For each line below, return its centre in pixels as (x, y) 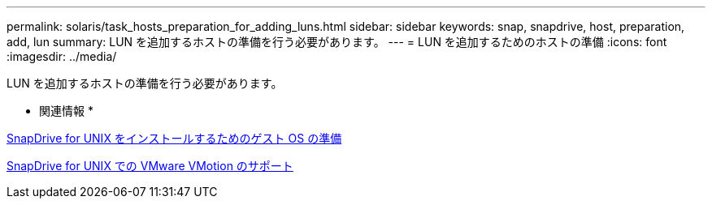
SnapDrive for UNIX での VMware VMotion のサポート (150, 166)
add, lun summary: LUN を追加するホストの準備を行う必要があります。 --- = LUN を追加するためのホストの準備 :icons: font (337, 42)
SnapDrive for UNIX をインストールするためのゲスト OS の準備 (174, 138)
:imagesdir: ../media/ (62, 56)
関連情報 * (66, 111)
